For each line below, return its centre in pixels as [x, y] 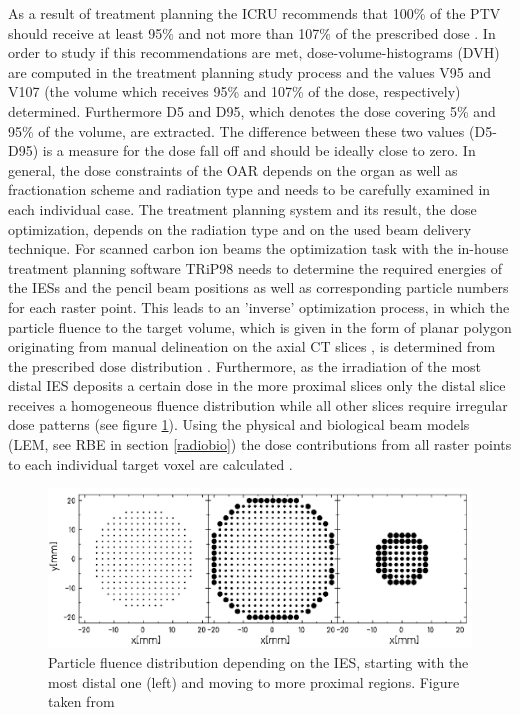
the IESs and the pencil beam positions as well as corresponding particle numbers [258, 287]
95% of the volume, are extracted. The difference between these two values [236, 130]
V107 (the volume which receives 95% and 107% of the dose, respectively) [234, 91]
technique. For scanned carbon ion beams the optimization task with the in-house [258, 248]
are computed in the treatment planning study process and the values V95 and [250, 71]
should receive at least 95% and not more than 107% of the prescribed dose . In [252, 32]
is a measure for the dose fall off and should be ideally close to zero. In [259, 150]
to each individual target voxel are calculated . [150, 463]
